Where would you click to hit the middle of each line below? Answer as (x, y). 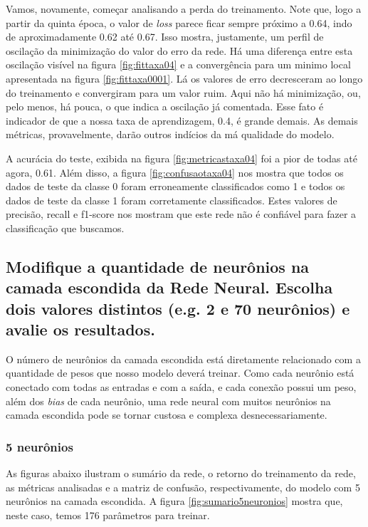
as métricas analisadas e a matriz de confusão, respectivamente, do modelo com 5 (183, 487)
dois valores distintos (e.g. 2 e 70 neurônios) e (178, 308)
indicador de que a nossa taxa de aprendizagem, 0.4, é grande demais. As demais (182, 120)
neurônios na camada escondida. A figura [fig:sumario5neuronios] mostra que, (174, 501)
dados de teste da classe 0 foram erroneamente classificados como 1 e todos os (175, 186)
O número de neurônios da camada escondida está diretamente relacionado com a (183, 359)
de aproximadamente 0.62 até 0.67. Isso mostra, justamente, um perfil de (165, 37)
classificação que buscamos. (65, 228)
